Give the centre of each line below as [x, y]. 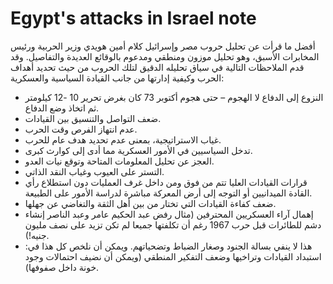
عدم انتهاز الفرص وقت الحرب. [81, 129]
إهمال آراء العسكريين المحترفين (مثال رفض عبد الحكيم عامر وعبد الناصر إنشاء [169, 214]
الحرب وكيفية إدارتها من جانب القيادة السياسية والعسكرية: [117, 78]
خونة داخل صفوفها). [62, 267]
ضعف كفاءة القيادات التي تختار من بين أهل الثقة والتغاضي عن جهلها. [150, 203]
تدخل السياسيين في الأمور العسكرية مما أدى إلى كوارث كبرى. [138, 150]
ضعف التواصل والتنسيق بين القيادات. [93, 118]
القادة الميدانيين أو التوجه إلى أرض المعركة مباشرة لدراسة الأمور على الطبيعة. [168, 193]
